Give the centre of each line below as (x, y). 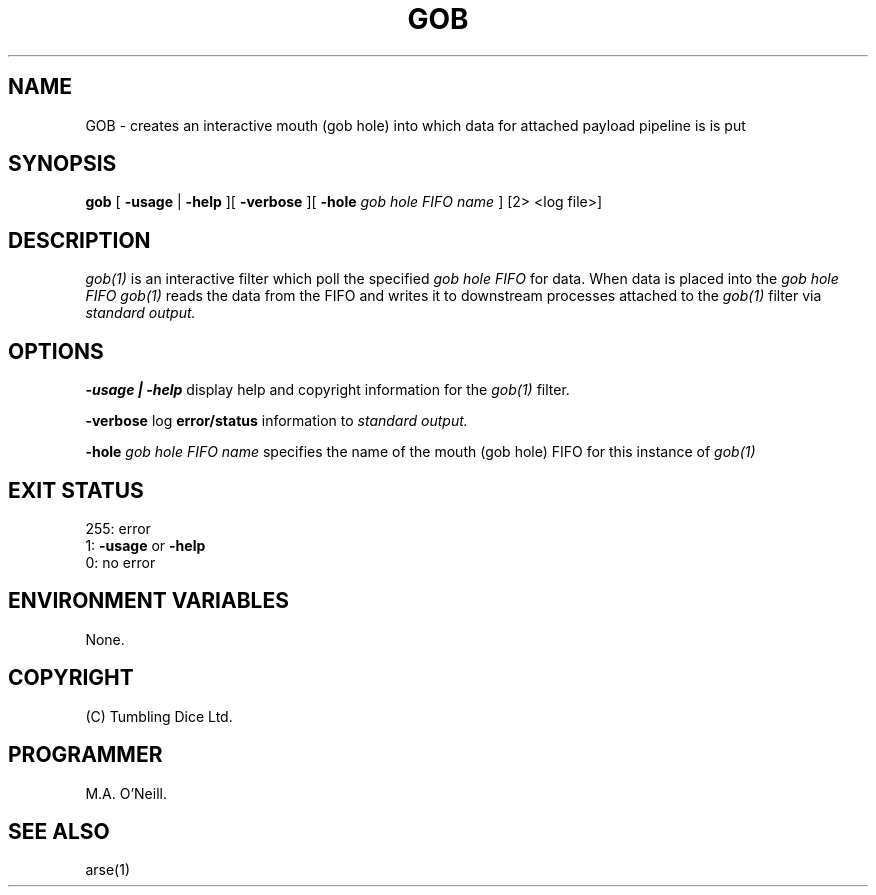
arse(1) (107, 870)
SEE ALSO (59, 831)
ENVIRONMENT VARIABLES (148, 601)
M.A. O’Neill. (126, 793)
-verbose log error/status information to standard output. (276, 421)
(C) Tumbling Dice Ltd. (159, 716)
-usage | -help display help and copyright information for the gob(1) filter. (327, 390)
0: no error (120, 562)
